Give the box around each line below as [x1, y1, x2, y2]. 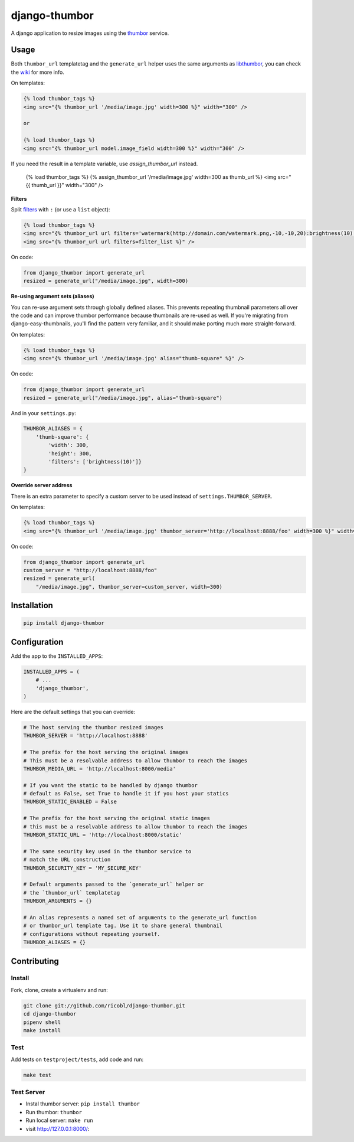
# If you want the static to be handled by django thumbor [23, 782, 198, 788]
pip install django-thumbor [23, 620, 104, 627]
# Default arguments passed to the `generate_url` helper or [23, 881, 204, 888]
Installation [11, 601, 53, 611]
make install [23, 1027, 61, 1033]
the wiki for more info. [11, 68, 64, 76]
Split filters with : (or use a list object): [11, 206, 110, 213]
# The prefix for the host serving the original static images [23, 815, 211, 822]
